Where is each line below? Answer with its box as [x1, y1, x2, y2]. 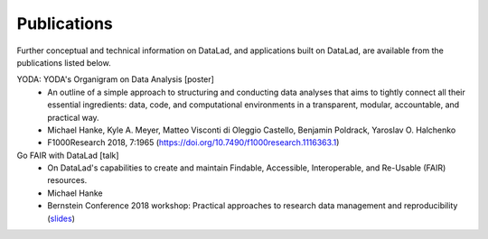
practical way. [47, 112, 99, 123]
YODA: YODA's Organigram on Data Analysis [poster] [16, 74, 214, 85]
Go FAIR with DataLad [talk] [16, 150, 119, 161]
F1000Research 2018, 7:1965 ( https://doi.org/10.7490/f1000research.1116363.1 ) [47, 137, 340, 148]
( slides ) [47, 213, 76, 224]
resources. [47, 175, 88, 186]
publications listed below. [16, 57, 112, 68]
